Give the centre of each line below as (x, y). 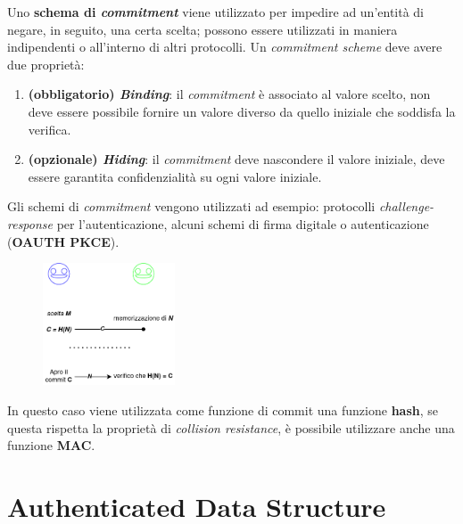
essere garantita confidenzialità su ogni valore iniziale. (175, 176)
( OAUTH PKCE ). (63, 241)
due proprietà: (46, 64)
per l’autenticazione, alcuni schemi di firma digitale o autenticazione (243, 223)
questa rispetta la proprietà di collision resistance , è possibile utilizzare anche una (231, 427)
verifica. (50, 129)
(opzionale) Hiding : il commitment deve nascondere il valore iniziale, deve (236, 159)
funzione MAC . (51, 445)
